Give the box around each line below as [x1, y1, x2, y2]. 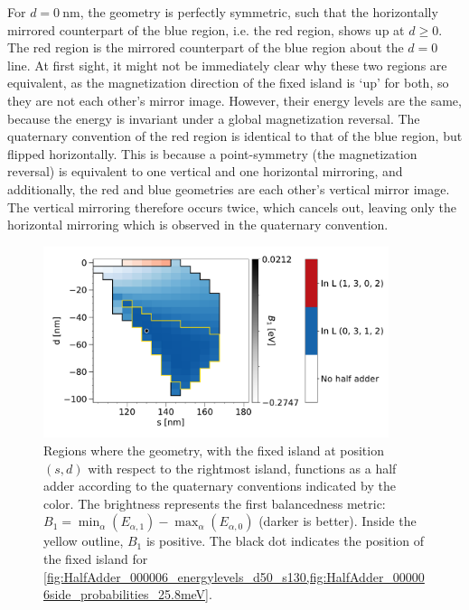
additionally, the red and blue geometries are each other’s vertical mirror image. [7, 179, 450, 198]
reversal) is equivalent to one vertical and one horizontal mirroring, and [7, 162, 403, 181]
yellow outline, [43, 531, 124, 550]
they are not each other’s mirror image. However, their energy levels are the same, [7, 90, 462, 109]
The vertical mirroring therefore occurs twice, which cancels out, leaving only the [7, 197, 457, 216]
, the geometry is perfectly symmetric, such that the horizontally [80, 3, 438, 21]
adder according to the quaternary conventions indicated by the [43, 476, 396, 495]
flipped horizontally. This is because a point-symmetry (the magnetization [7, 144, 417, 163]
